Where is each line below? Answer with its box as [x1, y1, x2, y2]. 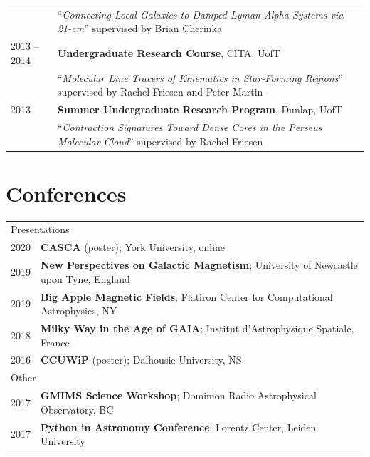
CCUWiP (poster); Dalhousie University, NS [41, 352, 242, 367]
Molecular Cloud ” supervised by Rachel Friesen [57, 133, 263, 148]
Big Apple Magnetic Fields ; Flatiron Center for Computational [41, 289, 333, 304]
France [41, 334, 70, 349]
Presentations [11, 222, 70, 237]
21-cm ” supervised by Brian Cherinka [57, 21, 222, 36]
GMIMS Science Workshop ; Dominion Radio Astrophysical [41, 388, 317, 403]
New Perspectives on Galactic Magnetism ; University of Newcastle [41, 257, 358, 272]
